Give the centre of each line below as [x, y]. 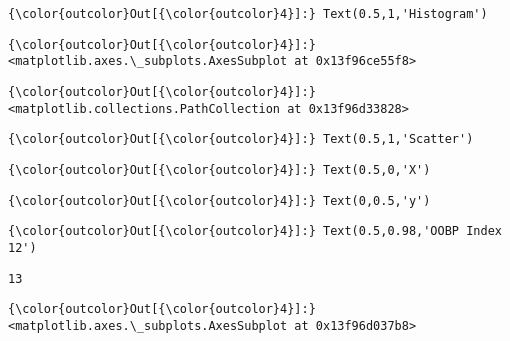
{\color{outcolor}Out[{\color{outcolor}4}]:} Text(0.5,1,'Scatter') [241, 139]
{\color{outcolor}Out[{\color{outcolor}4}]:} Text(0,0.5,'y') [219, 200]
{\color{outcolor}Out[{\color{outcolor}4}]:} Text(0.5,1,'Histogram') [248, 14]
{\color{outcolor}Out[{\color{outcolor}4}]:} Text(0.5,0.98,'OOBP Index [255, 231]
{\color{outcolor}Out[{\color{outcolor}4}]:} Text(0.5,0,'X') [219, 169]
